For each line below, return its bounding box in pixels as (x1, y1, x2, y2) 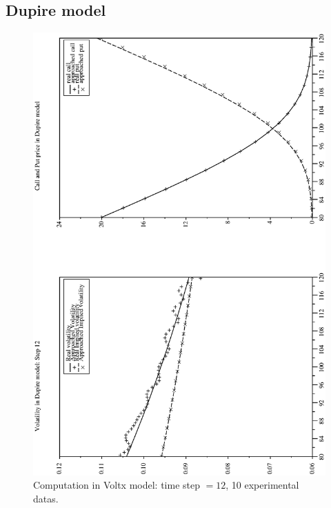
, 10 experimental (225, 478, 299, 492)
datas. (33, 491, 59, 505)
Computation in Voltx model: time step (33, 478, 200, 492)
